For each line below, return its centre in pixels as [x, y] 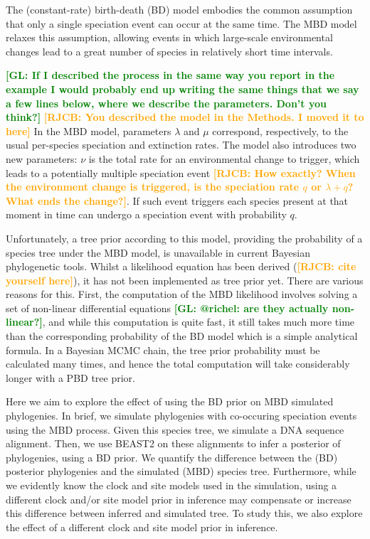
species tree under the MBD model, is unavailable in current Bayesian [158, 252]
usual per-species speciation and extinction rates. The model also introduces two [181, 145]
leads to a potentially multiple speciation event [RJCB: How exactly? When [181, 172]
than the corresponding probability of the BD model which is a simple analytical [182, 336]
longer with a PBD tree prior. [70, 377]
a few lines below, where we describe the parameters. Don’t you [166, 103]
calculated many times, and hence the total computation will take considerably [178, 364]
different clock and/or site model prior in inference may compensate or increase [179, 499]
